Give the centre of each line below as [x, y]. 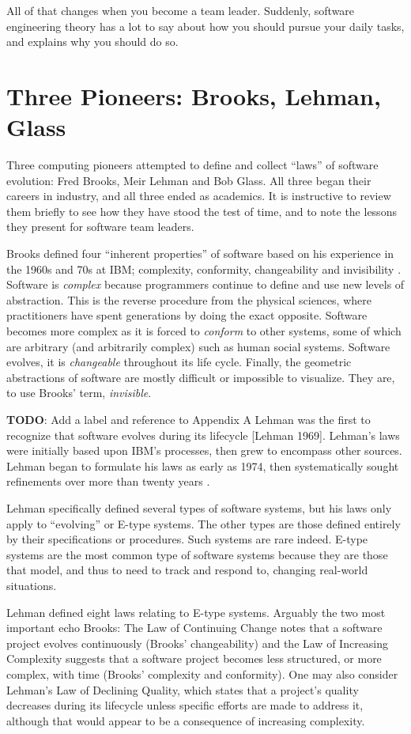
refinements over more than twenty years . [108, 481]
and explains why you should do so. [92, 42]
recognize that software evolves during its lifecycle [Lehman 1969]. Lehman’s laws [203, 435]
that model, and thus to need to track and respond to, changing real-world [187, 570]
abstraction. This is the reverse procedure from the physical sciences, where [189, 299]
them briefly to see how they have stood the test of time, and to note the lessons [202, 211]
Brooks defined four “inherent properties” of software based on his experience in [200, 253]
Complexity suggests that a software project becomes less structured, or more [194, 658]
